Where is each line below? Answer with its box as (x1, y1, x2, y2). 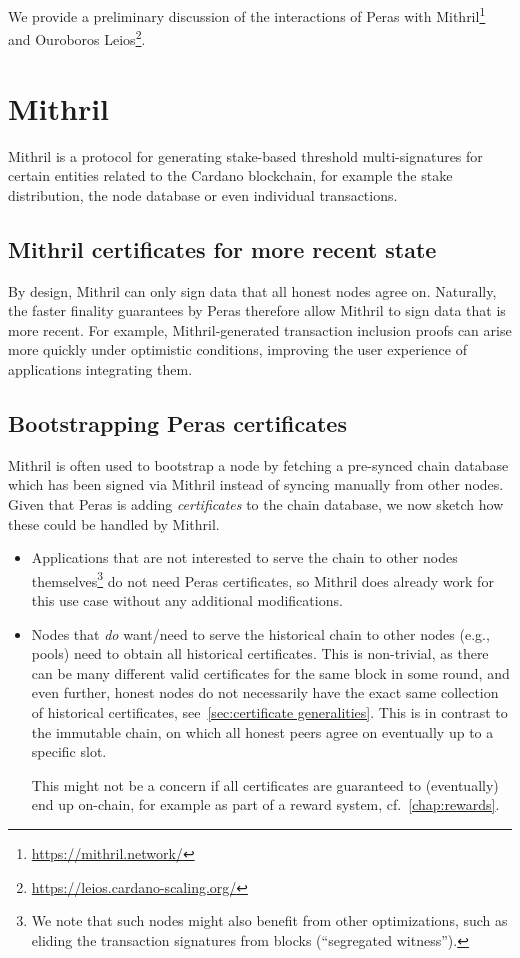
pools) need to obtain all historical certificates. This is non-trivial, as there (31, 643, 489, 664)
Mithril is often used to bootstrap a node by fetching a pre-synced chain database (8, 454, 509, 475)
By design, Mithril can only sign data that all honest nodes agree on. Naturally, (8, 280, 497, 301)
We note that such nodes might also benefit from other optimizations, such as (31, 910, 508, 931)
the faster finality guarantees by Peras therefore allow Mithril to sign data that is (8, 300, 506, 321)
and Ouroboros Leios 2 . (8, 26, 146, 49)
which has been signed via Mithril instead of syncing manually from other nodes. (8, 474, 504, 495)
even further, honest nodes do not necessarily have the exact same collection (31, 682, 499, 703)
